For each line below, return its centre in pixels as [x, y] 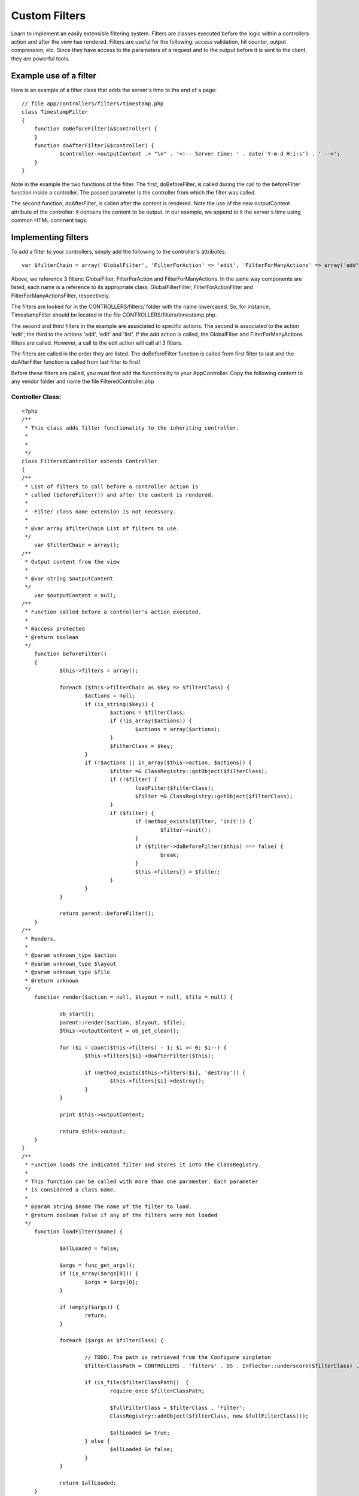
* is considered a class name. [71, 1190]
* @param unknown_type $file [68, 972]
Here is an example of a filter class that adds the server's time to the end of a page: [114, 90]
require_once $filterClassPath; [157, 1391]
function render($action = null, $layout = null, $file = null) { [133, 997]
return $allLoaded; [88, 1483]
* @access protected [55, 629]
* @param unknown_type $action [71, 955]
